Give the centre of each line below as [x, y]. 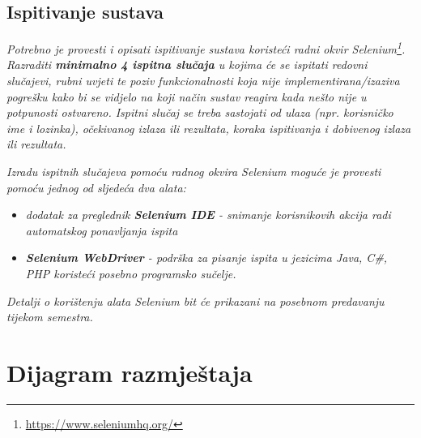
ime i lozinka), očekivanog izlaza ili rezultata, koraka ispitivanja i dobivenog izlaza [209, 128]
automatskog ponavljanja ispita [102, 230]
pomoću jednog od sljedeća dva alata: [96, 187]
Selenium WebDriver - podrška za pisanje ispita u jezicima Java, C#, [206, 258]
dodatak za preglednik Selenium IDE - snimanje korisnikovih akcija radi [208, 215]
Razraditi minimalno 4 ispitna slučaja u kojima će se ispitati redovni [187, 64]
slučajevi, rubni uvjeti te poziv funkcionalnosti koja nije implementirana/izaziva [203, 81]
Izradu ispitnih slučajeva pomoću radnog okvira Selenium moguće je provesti [194, 172]
